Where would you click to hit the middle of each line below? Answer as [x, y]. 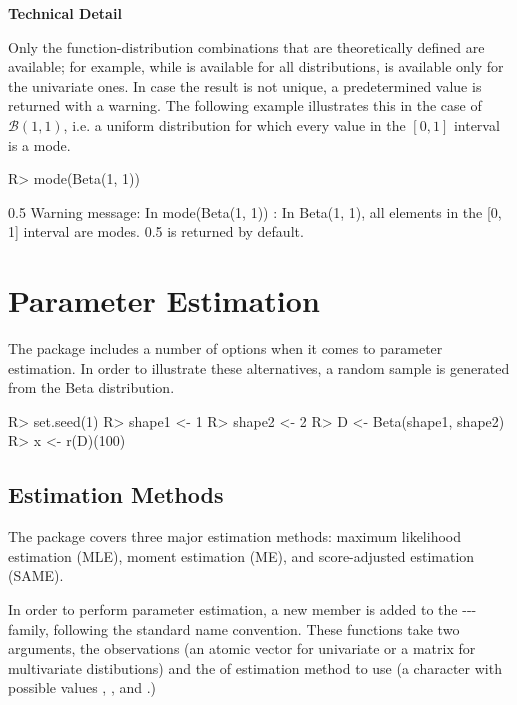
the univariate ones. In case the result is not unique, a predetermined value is [245, 85]
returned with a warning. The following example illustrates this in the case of [245, 105]
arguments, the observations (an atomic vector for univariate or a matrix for [242, 648]
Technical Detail [65, 13]
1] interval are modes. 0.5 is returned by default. [156, 231]
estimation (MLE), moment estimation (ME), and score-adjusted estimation [241, 555]
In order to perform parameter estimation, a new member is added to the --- [242, 609]
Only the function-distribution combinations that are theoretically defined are [246, 46]
